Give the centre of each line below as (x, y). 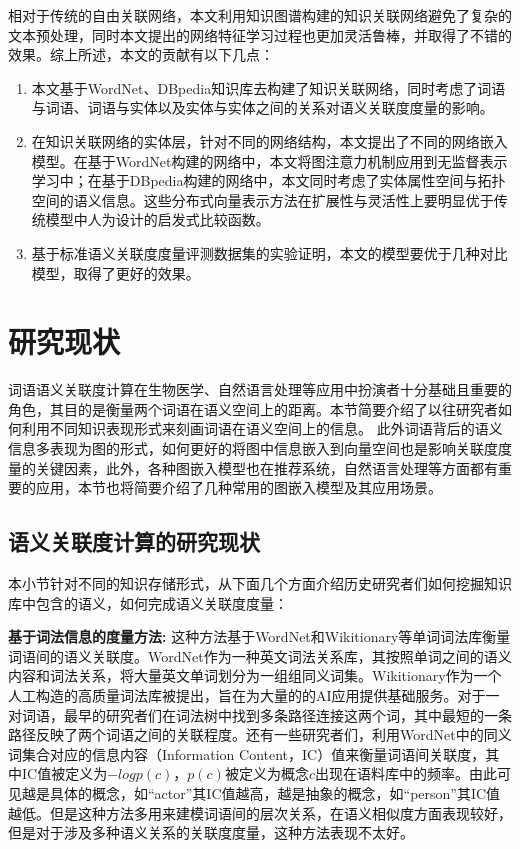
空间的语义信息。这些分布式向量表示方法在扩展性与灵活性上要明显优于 (262, 199)
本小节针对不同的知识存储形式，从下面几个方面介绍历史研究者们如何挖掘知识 (260, 583)
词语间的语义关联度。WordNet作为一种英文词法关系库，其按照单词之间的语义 (260, 655)
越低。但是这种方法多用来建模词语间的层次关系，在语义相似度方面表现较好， (260, 812)
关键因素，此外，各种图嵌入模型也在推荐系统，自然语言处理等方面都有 (266, 467)
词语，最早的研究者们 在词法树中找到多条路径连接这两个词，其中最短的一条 (266, 714)
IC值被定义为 (64, 773)
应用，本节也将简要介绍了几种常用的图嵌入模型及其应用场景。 (238, 487)
